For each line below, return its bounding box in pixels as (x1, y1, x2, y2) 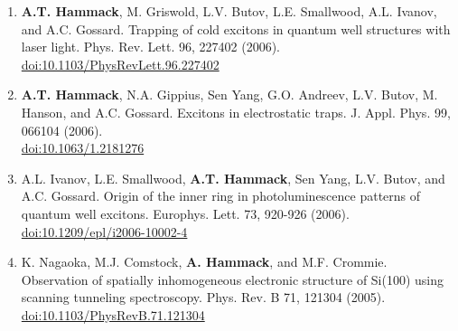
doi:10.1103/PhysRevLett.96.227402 (21, 54, 220, 73)
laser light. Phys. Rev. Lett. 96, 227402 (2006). (21, 37, 281, 56)
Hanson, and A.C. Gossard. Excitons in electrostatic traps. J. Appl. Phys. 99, (21, 102, 451, 121)
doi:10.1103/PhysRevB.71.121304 (21, 305, 205, 324)
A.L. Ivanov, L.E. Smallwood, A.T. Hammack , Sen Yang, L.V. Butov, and (21, 168, 445, 187)
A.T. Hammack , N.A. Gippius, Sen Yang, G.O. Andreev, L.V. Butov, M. (21, 85, 438, 104)
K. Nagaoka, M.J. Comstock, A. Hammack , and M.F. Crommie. (21, 252, 388, 271)
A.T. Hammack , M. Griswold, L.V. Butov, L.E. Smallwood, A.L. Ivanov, (21, 2, 437, 20)
